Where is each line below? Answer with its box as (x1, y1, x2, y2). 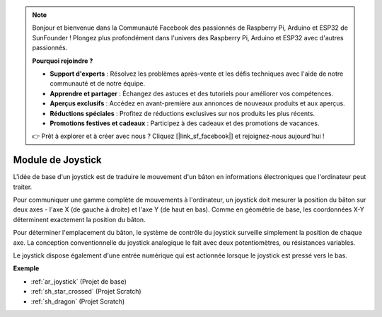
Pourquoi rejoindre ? (32, 57, 93, 65)
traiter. (13, 183, 33, 191)
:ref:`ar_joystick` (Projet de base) (30, 277, 127, 286)
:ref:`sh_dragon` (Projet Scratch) (30, 297, 125, 306)
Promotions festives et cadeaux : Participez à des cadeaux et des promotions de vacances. (50, 119, 320, 127)
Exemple (13, 264, 40, 272)
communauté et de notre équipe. (50, 79, 146, 88)
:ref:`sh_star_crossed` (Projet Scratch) (30, 287, 141, 296)
